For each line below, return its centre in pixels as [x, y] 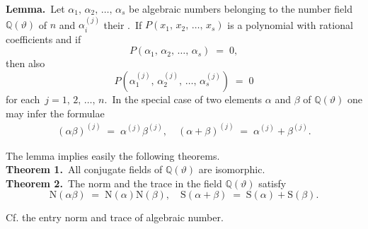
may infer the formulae [55, 113]
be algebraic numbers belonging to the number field [241, 8]
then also [25, 63]
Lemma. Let [35, 8]
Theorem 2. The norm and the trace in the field [114, 183]
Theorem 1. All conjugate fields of [84, 169]
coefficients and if [44, 39]
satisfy [272, 183]
